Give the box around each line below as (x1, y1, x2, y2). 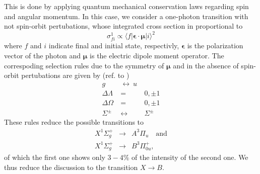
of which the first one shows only (4, 152, 105, 162)
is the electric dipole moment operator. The (90, 50, 224, 61)
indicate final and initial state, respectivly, (48, 40, 179, 51)
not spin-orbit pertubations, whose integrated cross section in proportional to (4, 21, 243, 31)
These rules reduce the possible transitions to (4, 117, 144, 127)
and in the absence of (173, 60, 239, 70)
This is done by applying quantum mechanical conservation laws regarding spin (4, 1, 249, 11)
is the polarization (187, 40, 243, 51)
